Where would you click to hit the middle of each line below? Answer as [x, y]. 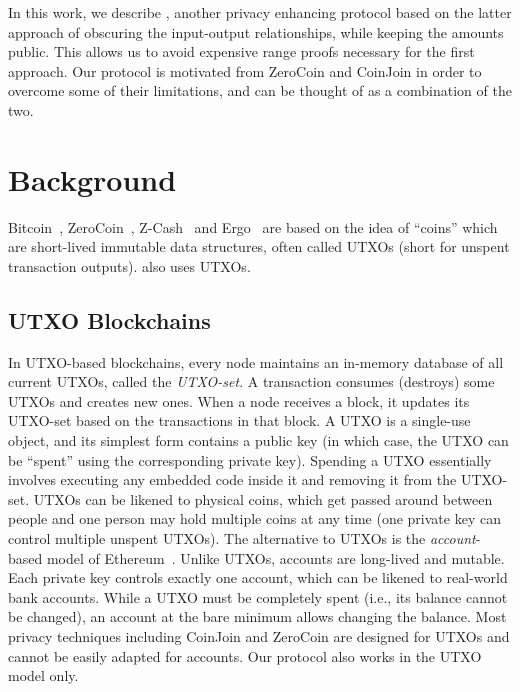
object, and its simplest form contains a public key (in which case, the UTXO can [258, 440]
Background [92, 178]
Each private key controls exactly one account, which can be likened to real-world [258, 577]
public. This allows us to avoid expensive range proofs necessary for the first [241, 51]
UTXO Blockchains [109, 319]
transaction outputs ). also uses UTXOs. [129, 265]
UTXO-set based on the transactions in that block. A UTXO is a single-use [239, 420]
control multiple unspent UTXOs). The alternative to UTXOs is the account [242, 538]
